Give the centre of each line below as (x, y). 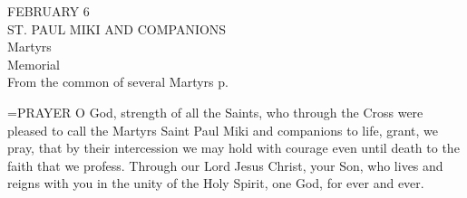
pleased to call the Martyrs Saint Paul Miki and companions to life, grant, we (223, 130)
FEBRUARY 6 (49, 11)
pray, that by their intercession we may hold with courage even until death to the (233, 148)
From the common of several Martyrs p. (118, 82)
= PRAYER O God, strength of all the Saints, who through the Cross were (215, 112)
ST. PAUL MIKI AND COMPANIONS (117, 28)
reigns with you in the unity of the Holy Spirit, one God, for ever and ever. (216, 183)
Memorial (34, 64)
